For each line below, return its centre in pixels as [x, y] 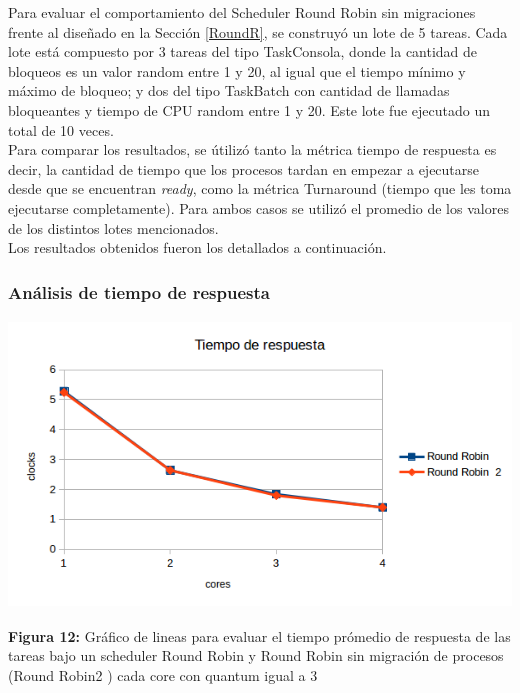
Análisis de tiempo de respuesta [139, 291]
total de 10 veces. [61, 129]
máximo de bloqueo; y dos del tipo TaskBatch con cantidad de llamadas [229, 90]
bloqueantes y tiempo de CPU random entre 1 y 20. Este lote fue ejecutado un [249, 109]
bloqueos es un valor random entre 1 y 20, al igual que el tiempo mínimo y [237, 70]
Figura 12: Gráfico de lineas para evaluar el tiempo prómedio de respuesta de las [259, 635]
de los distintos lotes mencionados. [113, 227]
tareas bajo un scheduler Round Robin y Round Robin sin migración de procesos [256, 655]
